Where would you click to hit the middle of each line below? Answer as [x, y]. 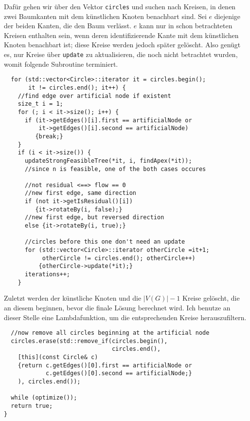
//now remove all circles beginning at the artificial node [110, 333]
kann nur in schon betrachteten [186, 26]
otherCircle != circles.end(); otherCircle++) [119, 258]
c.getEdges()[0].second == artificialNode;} [119, 373]
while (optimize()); [44, 398]
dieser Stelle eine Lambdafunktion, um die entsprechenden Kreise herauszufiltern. [125, 317]
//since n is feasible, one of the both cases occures [115, 169]
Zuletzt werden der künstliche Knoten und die [73, 298]
